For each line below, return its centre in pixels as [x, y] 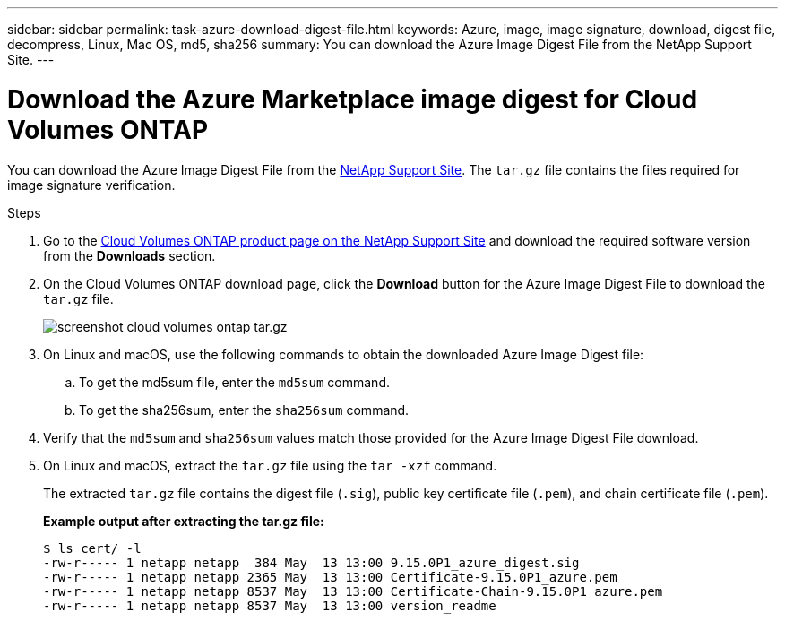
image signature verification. [91, 185]
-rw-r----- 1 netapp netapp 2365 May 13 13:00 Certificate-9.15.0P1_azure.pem [330, 577]
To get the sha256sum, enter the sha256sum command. [244, 410]
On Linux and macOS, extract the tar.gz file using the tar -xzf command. [270, 465]
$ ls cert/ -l [92, 548]
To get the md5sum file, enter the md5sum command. [234, 382]
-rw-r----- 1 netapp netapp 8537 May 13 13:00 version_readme [270, 605]
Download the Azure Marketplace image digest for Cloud [353, 99]
